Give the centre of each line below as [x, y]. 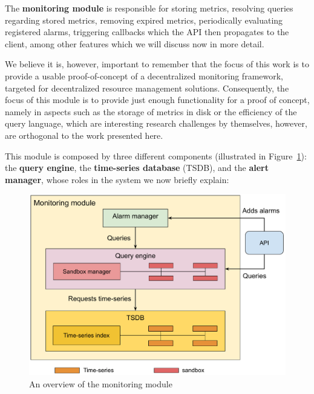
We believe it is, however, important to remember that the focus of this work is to [157, 64]
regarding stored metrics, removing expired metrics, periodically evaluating [144, 20]
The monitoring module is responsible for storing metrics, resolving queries [149, 8]
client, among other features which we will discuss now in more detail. [135, 43]
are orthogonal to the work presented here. [84, 135]
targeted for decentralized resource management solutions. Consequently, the [147, 88]
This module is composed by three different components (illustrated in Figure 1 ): [156, 155]
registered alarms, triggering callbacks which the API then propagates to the [147, 32]
